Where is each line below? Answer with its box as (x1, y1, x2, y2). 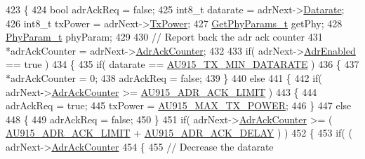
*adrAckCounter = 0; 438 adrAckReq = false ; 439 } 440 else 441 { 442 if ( (6, 70, 322, 85)
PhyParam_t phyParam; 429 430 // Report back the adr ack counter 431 (6, 29, 323, 44)
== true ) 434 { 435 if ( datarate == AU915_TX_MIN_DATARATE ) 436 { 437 (6, 57, 359, 71)
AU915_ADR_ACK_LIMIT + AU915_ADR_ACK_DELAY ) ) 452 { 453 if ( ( (6, 125, 352, 140)
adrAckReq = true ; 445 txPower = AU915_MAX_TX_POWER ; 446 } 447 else (6, 98, 352, 113)
